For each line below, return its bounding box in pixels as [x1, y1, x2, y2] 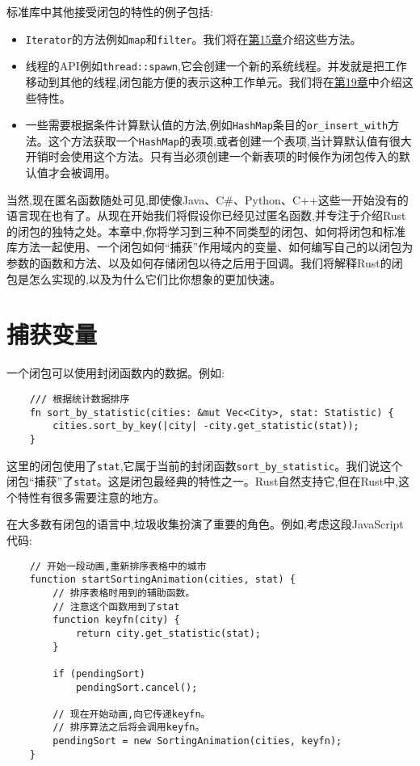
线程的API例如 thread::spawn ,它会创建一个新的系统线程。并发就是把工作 [25, 57, 407, 74]
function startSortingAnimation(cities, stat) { [29, 574, 296, 586]
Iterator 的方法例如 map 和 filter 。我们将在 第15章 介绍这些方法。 [25, 30, 362, 47]
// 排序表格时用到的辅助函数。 [52, 587, 195, 599]
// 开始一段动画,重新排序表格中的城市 [29, 560, 207, 572]
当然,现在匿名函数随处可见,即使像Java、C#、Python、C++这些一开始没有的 [6, 191, 409, 208]
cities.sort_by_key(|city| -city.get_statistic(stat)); [52, 420, 359, 432]
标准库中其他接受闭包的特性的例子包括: [6, 3, 213, 19]
